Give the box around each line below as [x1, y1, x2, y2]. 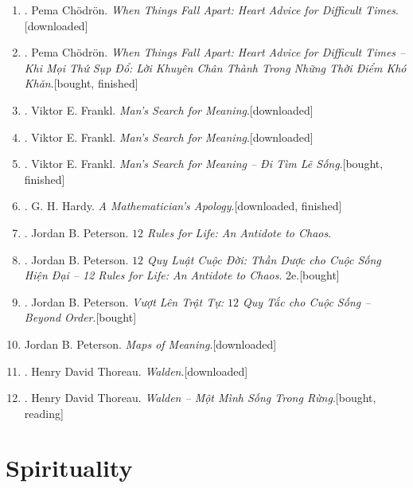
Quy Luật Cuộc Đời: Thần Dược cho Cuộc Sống [147, 251, 381, 267]
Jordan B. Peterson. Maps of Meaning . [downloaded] [24, 335, 277, 352]
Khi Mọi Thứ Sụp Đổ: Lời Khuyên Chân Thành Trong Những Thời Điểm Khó [24, 59, 407, 76]
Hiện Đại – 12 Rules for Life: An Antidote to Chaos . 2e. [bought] [24, 267, 340, 283]
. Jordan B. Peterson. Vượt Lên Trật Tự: [24, 293, 224, 310]
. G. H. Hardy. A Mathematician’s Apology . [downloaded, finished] [24, 197, 342, 214]
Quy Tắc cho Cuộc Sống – [243, 293, 371, 310]
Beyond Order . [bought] [24, 309, 137, 326]
